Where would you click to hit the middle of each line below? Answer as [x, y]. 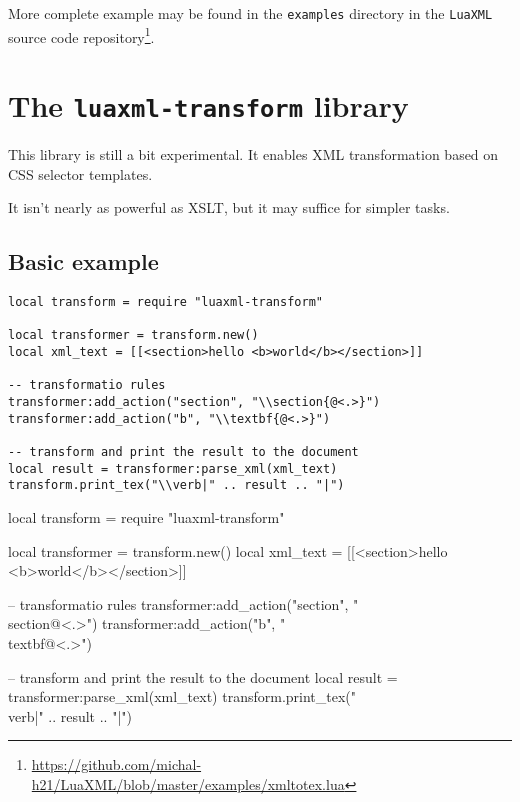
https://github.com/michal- [116, 764]
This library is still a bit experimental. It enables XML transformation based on [253, 154]
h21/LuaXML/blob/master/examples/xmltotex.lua [188, 783]
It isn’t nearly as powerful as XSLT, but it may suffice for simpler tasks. [229, 207]
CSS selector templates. [80, 173]
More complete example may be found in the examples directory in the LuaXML [250, 13]
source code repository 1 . [81, 35]
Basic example [83, 261]
